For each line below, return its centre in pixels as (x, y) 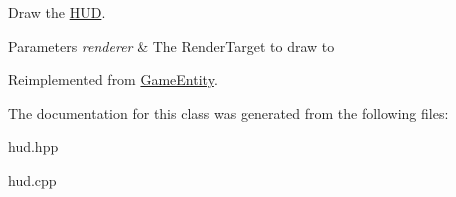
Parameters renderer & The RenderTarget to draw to (171, 45)
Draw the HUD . (57, 12)
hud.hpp (33, 146)
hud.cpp (32, 179)
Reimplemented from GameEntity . (113, 79)
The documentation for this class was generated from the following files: (228, 112)
